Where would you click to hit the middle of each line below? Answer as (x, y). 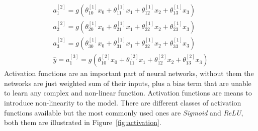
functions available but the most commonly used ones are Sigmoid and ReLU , (124, 112)
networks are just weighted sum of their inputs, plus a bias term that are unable (128, 83)
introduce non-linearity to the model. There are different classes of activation (123, 102)
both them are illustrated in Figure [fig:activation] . (83, 122)
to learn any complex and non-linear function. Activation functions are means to (128, 93)
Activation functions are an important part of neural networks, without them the (129, 73)
